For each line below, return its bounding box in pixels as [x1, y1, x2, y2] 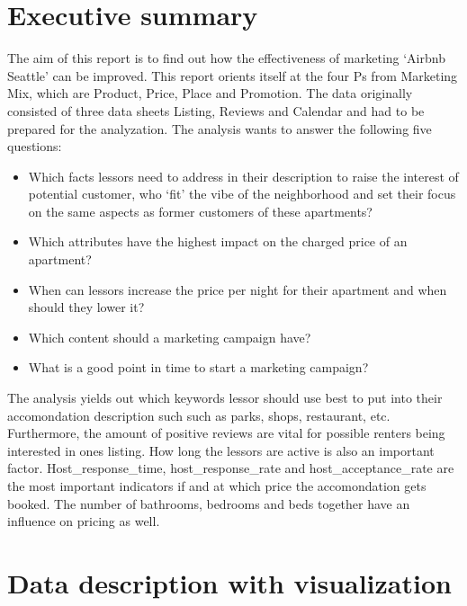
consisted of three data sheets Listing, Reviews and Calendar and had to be [7, 101, 425, 120]
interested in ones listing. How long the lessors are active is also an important [7, 441, 435, 459]
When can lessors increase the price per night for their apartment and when [28, 280, 447, 299]
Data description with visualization [7, 564, 452, 601]
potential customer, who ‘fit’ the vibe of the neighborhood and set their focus [28, 184, 456, 203]
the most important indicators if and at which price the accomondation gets [7, 477, 427, 495]
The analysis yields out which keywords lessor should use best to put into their [7, 388, 443, 407]
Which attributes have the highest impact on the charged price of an [28, 232, 408, 251]
